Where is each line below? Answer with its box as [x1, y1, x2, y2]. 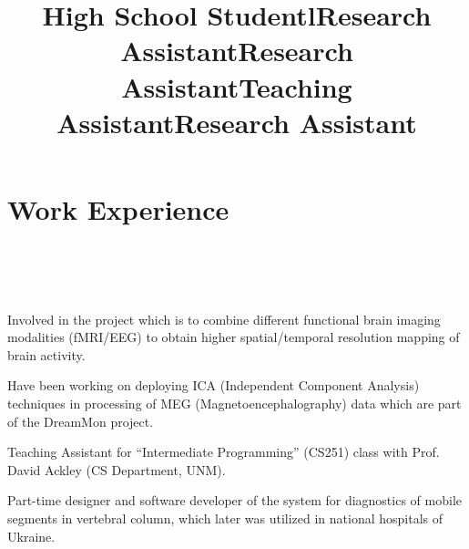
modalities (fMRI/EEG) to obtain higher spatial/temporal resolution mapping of [7, 327, 460, 347]
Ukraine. [7, 526, 56, 545]
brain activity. [7, 345, 86, 364]
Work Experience [7, 190, 229, 227]
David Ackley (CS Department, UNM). [7, 460, 226, 479]
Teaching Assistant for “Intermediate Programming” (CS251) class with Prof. [7, 442, 440, 461]
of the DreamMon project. [7, 411, 154, 430]
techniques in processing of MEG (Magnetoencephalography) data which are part [7, 394, 462, 413]
